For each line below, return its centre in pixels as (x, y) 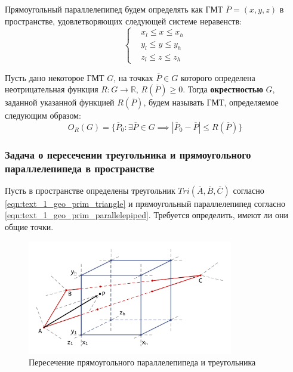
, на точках (133, 77)
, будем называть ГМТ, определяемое (211, 102)
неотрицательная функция (52, 89)
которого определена (218, 77)
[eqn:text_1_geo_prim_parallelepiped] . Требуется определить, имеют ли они (146, 215)
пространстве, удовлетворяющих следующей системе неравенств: (123, 21)
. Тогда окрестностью (223, 89)
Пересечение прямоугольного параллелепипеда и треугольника (142, 362)
